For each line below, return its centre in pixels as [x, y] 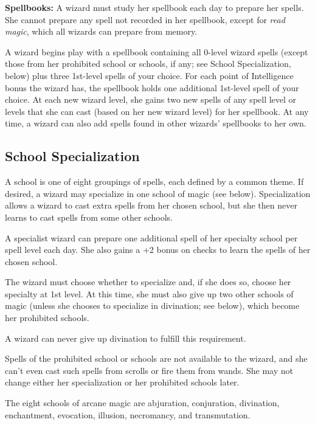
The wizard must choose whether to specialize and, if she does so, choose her [148, 282]
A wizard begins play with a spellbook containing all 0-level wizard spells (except [157, 51]
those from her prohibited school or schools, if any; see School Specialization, [148, 64]
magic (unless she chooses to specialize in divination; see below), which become [152, 306]
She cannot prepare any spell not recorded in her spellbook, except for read [145, 19]
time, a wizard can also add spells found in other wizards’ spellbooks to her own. [156, 123]
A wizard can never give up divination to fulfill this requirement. [126, 338]
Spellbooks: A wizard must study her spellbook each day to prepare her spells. [154, 7]
